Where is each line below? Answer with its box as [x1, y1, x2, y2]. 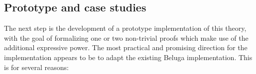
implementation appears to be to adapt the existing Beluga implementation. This [4, 52, 253, 62]
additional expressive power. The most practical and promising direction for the [4, 42, 248, 53]
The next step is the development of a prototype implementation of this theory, [4, 23, 247, 33]
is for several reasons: [4, 62, 69, 72]
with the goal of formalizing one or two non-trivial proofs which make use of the [4, 32, 249, 43]
